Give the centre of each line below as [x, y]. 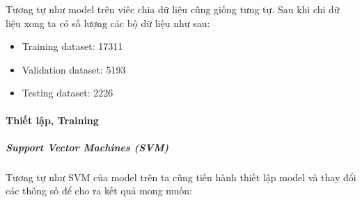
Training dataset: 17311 [72, 46]
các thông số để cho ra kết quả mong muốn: [99, 191]
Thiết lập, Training [52, 120]
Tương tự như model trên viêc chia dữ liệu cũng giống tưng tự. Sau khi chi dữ [173, 9]
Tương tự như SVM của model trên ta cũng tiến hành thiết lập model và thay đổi [181, 177]
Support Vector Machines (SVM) [87, 147]
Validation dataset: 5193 [74, 69]
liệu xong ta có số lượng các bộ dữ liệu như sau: [108, 23]
